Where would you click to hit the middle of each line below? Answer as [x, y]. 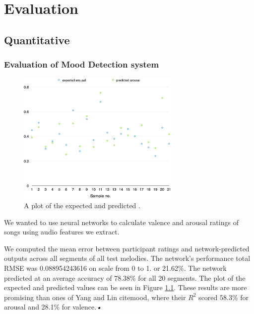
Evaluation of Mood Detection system [82, 64]
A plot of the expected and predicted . [82, 205]
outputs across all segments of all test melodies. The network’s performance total [127, 258]
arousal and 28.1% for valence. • [53, 307]
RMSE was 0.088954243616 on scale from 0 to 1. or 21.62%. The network [115, 268]
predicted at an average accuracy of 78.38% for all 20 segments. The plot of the [125, 277]
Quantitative [37, 39]
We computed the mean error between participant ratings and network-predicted [127, 248]
